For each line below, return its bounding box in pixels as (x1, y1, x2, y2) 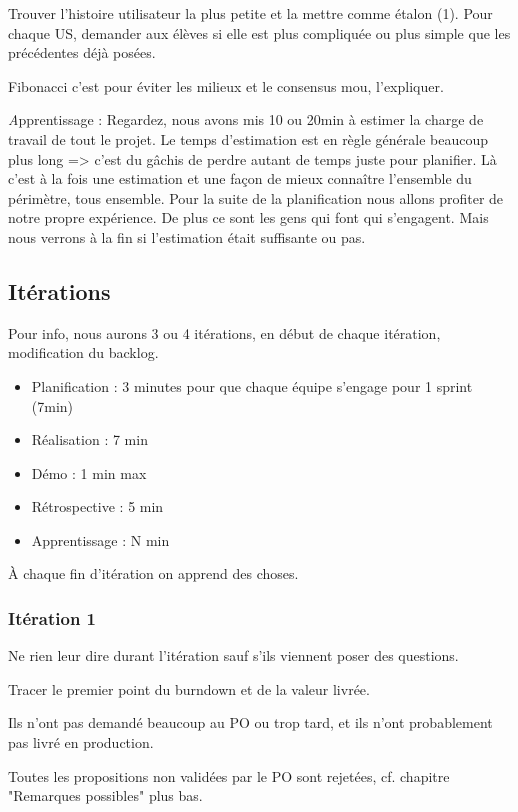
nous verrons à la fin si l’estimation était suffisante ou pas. (8, 226, 366, 247)
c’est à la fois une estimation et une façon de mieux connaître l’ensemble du (8, 168, 472, 189)
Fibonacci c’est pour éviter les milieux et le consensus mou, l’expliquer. (8, 75, 444, 96)
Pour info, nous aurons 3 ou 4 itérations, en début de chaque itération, (8, 322, 441, 343)
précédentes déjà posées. (8, 42, 156, 63)
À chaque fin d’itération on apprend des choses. (8, 563, 299, 584)
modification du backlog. (8, 342, 159, 363)
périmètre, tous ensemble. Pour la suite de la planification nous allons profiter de (8, 187, 504, 208)
